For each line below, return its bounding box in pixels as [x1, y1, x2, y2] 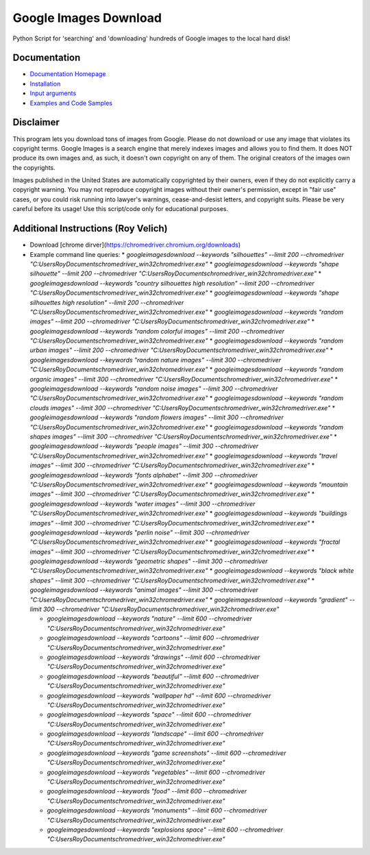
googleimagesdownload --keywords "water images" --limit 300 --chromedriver [29, 499, 256, 508]
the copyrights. [12, 163, 56, 171]
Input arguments [29, 89, 77, 97]
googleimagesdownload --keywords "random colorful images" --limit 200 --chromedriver [29, 327, 284, 335]
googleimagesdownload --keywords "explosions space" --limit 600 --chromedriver [47, 826, 284, 834]
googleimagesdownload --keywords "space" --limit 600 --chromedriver [47, 710, 251, 719]
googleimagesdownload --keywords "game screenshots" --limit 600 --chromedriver [47, 749, 286, 757]
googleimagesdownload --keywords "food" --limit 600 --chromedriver [47, 787, 247, 795]
